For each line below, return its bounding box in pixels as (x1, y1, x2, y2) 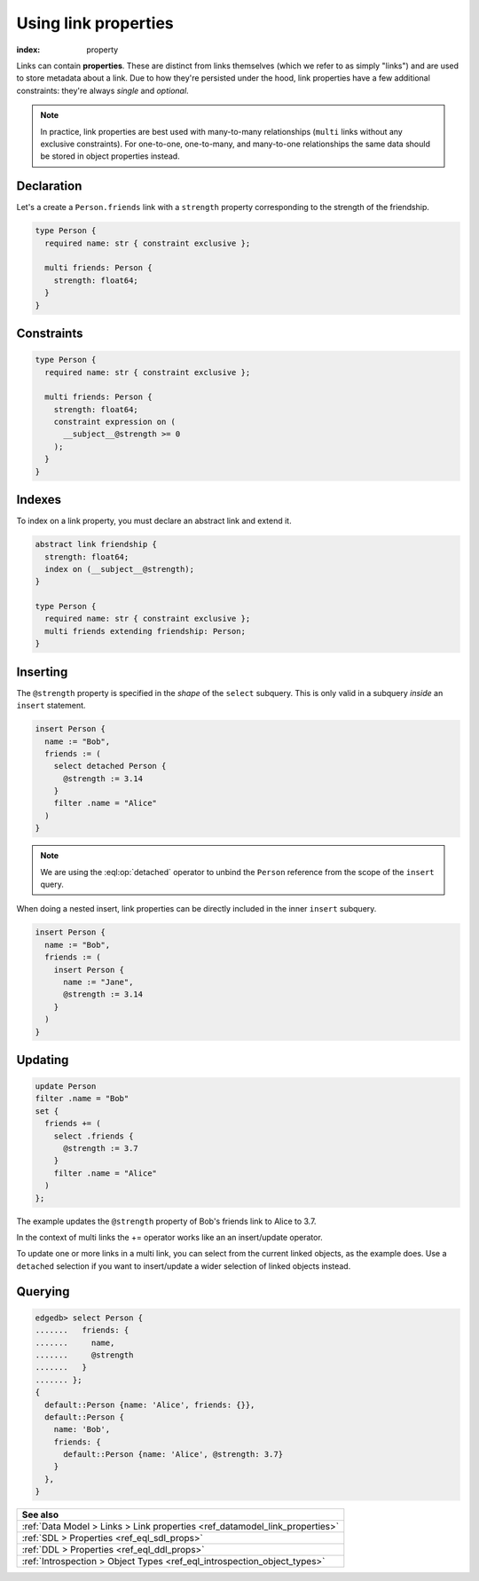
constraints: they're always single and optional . (16, 85, 190, 96)
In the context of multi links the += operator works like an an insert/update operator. (16, 1232, 323, 1242)
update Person (35, 1082, 97, 1092)
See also (21, 1508, 59, 1521)
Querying (16, 1284, 70, 1299)
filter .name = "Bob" (35, 1093, 130, 1104)
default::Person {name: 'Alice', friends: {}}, (44, 1399, 255, 1410)
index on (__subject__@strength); (44, 564, 195, 574)
